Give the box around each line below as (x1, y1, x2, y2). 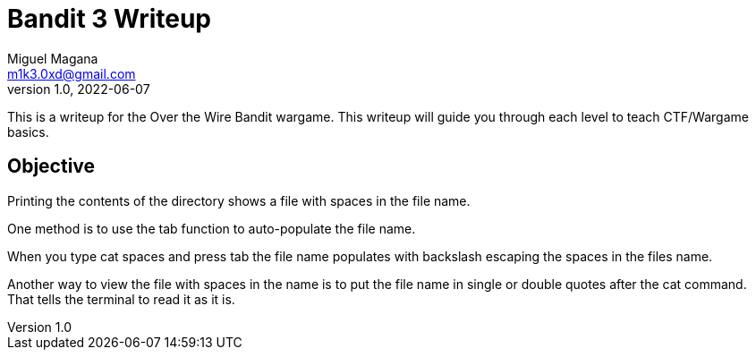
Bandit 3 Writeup (7, 4, 211, 34)
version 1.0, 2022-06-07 (7, 81, 150, 97)
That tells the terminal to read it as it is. (7, 291, 235, 307)
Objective (7, 155, 96, 178)
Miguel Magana (7, 50, 98, 66)
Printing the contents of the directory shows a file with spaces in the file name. (7, 192, 471, 208)
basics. (7, 123, 49, 140)
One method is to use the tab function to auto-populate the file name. (7, 220, 416, 236)
